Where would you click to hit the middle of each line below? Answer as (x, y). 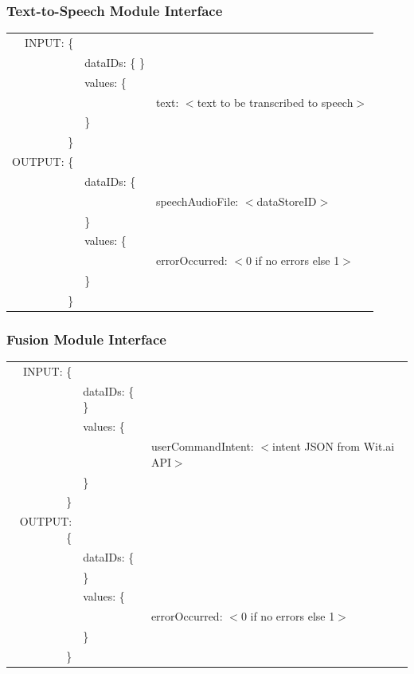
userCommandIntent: (202, 446)
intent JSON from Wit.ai (334, 446)
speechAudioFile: (197, 201)
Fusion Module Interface (86, 339)
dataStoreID (287, 201)
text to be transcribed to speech (275, 102)
